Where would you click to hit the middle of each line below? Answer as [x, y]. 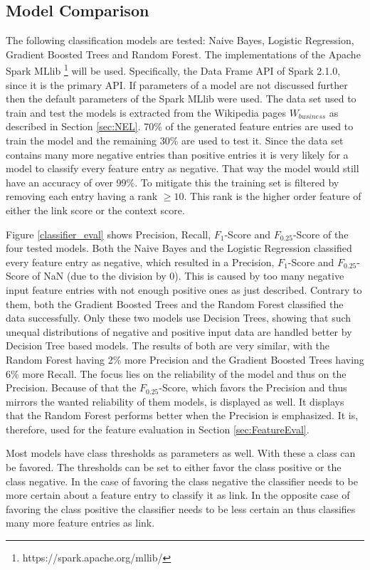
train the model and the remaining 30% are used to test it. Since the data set [175, 141]
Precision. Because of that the [71, 387]
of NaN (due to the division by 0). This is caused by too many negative [188, 276]
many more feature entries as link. [80, 523]
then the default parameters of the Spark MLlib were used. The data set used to [181, 99]
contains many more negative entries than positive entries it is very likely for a [177, 154]
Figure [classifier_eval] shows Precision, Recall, [109, 234]
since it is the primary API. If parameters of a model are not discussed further [177, 84]
